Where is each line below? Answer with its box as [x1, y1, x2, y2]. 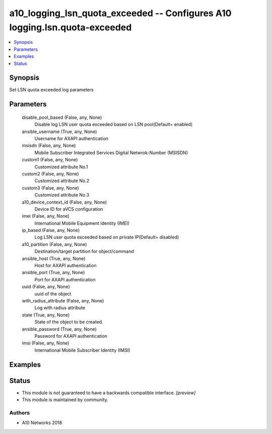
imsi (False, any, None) [22, 340, 70, 346]
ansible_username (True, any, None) [22, 129, 97, 135]
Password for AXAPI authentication [34, 333, 108, 339]
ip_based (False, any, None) [22, 227, 80, 233]
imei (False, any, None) [22, 213, 70, 219]
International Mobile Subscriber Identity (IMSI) [34, 347, 130, 353]
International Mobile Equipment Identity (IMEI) [34, 220, 130, 226]
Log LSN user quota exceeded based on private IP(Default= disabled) [34, 234, 179, 240]
